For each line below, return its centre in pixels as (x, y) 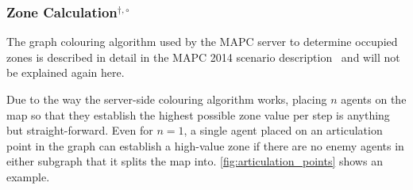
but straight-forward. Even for (80, 130)
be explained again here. (66, 72)
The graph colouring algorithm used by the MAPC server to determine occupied (202, 42)
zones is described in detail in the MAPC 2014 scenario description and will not (203, 57)
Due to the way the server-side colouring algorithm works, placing (167, 99)
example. (28, 176)
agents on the (374, 99)
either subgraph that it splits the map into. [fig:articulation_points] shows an (195, 161)
